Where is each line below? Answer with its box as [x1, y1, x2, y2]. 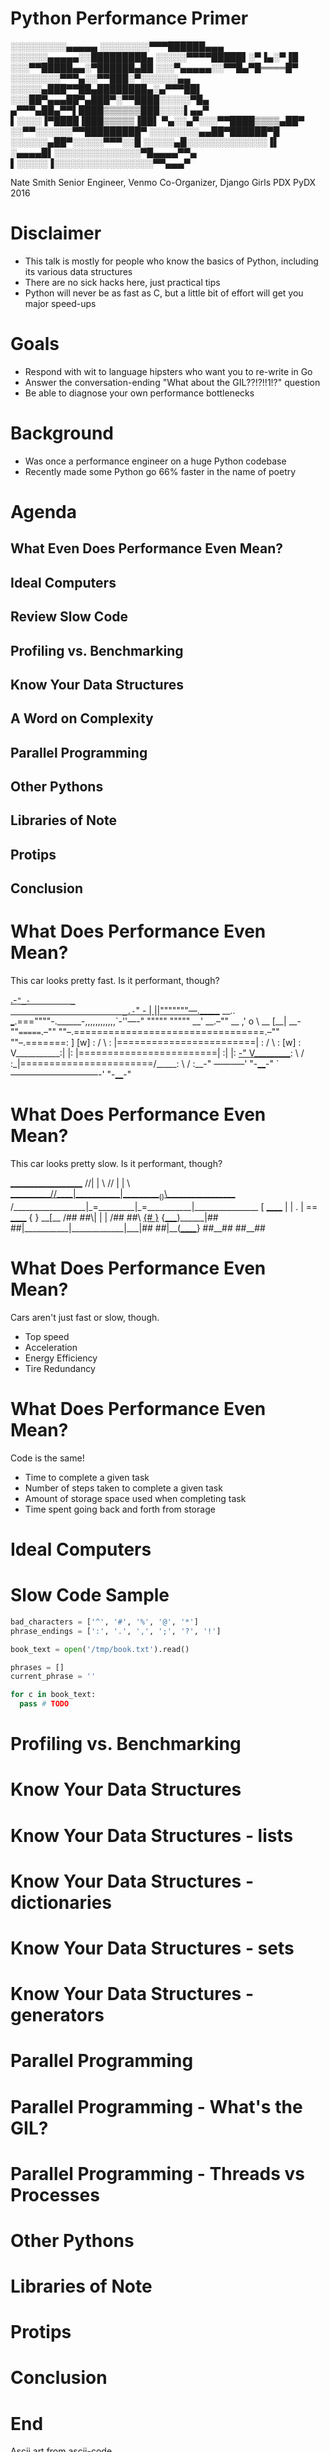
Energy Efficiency [24, 1352, 98, 1364]
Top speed [24, 1330, 70, 1342]
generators [10, 2004, 105, 2027]
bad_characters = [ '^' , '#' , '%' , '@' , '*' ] [10, 1617, 199, 1627]
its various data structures [24, 265, 133, 277]
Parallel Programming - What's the [10, 2095, 303, 2118]
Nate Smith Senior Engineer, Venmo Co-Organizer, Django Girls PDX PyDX [10, 176, 317, 188]
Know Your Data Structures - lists [10, 1824, 294, 1847]
